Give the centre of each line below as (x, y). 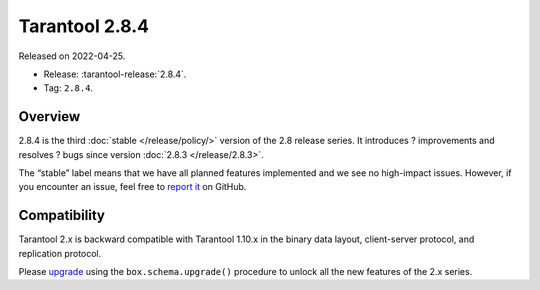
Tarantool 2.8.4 (84, 26)
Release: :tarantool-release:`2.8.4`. (115, 74)
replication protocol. (60, 253)
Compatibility (61, 215)
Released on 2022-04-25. (72, 56)
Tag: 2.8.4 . (68, 88)
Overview (49, 116)
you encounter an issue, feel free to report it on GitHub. (132, 187)
